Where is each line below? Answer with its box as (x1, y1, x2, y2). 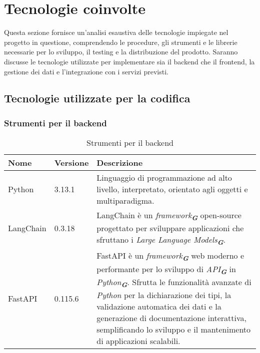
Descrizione (96, 157, 143, 169)
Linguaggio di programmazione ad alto (96, 172, 232, 184)
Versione (54, 157, 89, 169)
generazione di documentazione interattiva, (96, 312, 246, 324)
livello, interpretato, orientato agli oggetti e (96, 183, 248, 195)
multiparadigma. (96, 195, 154, 207)
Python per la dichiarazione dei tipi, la (96, 289, 231, 301)
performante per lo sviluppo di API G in (96, 263, 236, 276)
